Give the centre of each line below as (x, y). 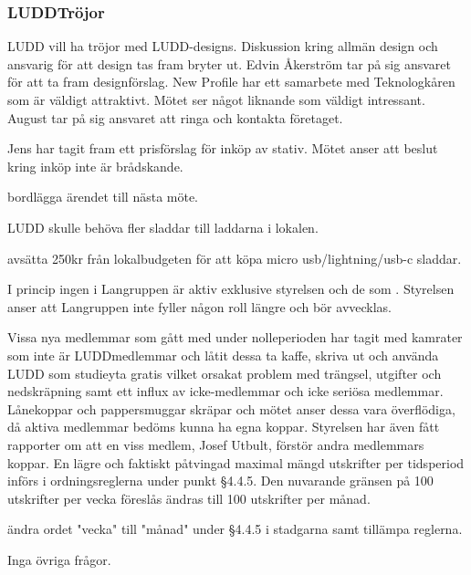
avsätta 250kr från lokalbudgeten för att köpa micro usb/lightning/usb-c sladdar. (235, 258)
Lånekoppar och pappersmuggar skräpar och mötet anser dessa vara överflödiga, (231, 408)
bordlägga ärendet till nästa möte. (103, 197)
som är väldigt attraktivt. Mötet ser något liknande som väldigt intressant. (216, 99)
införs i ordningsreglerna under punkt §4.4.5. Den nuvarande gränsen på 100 (220, 481)
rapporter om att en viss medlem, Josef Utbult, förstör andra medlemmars (216, 444)
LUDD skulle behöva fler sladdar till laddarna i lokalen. (163, 227)
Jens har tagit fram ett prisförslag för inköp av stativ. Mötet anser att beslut (223, 148)
